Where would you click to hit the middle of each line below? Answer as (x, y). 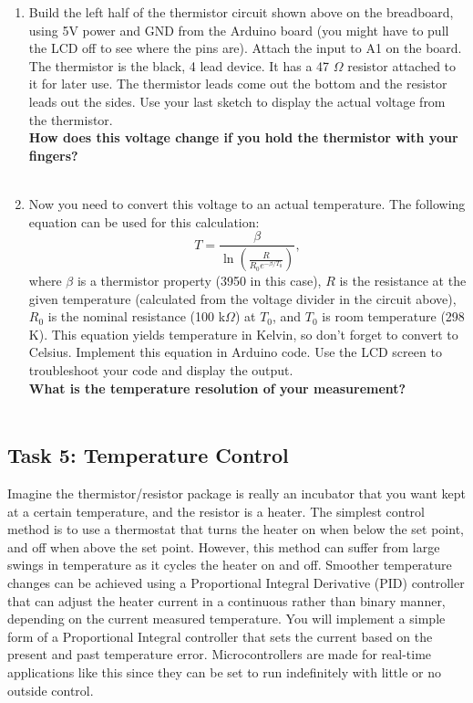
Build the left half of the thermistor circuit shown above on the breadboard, (241, 12)
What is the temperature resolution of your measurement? (217, 388)
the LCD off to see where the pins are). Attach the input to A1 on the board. (245, 48)
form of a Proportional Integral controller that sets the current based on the (220, 636)
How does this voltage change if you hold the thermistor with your (243, 137)
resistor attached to (402, 65)
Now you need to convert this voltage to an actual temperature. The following (247, 203)
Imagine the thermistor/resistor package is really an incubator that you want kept (236, 493)
